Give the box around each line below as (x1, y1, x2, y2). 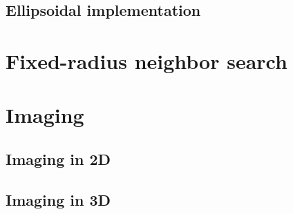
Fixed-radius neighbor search (6, 46, 287, 75)
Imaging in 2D (6, 148, 111, 169)
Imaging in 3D (6, 188, 111, 210)
